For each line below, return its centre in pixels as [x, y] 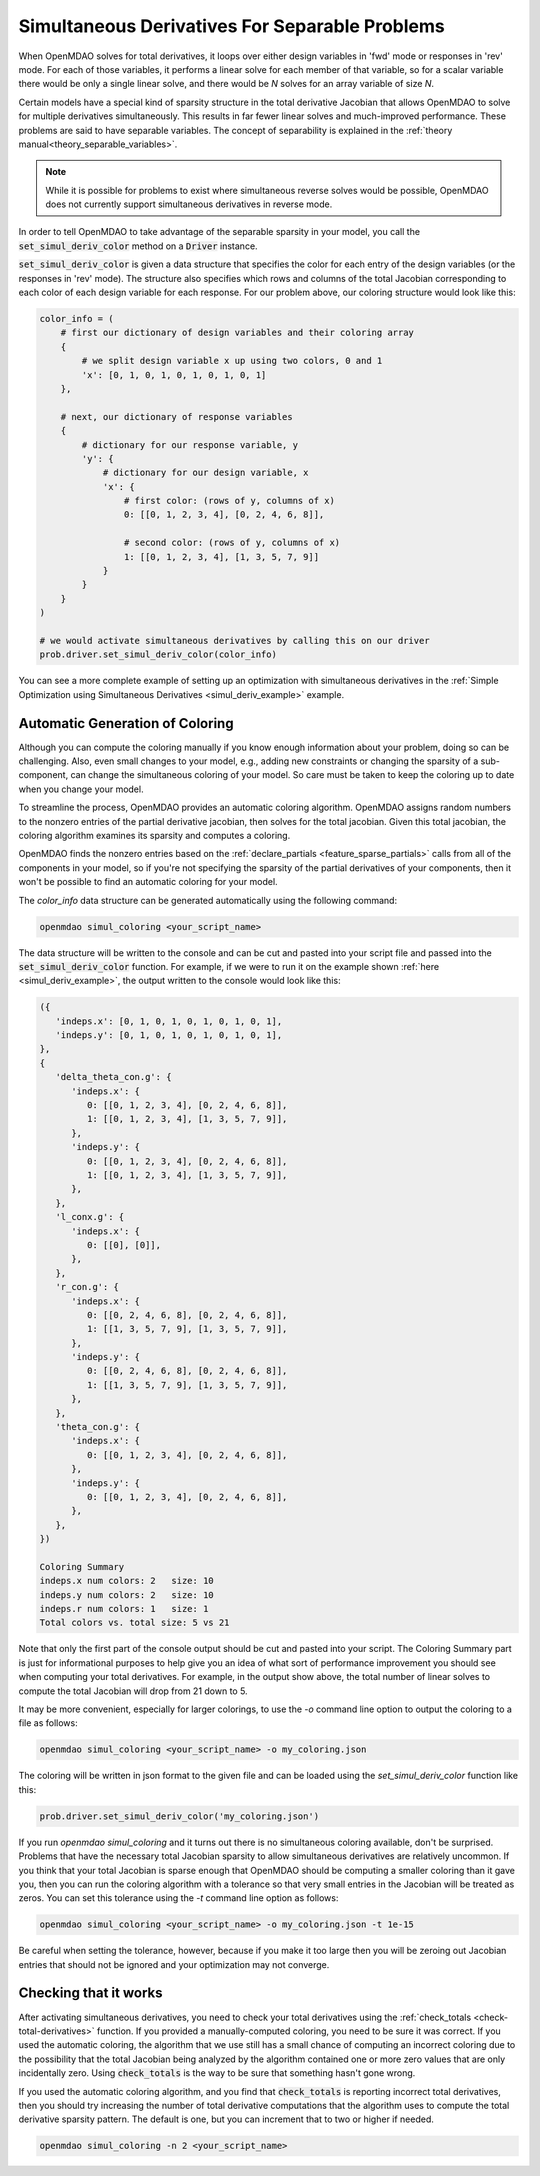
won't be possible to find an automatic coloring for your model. [148, 882]
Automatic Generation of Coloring [126, 723]
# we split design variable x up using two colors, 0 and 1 [232, 361]
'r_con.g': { [87, 1287]
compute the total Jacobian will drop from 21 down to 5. [133, 1691]
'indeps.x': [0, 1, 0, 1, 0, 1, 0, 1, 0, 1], [169, 1021]
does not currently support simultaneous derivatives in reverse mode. [189, 204]
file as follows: [48, 1723]
